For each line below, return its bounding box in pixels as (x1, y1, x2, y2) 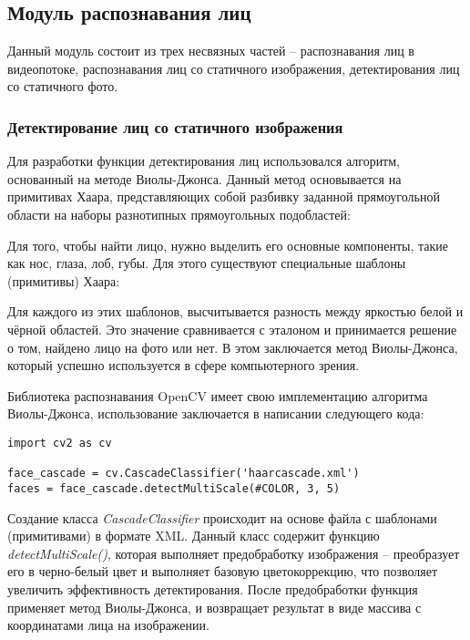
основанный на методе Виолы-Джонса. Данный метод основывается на (7, 169, 402, 188)
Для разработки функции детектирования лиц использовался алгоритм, (7, 151, 400, 170)
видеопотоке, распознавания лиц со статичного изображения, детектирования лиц (7, 58, 460, 77)
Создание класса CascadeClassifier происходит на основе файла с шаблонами (7, 508, 437, 527)
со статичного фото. (7, 77, 118, 96)
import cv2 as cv (7, 436, 112, 449)
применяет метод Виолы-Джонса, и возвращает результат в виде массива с (7, 597, 422, 616)
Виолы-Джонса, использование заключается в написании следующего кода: (7, 404, 424, 423)
